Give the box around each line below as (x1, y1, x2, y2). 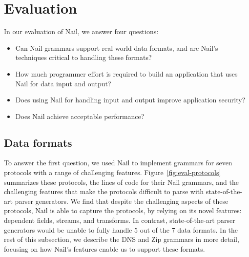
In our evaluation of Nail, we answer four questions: (4, 26, 159, 37)
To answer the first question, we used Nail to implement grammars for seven (4, 158, 232, 168)
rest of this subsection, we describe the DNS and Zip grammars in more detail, (4, 234, 239, 244)
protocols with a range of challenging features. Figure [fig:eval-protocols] (4, 167, 221, 178)
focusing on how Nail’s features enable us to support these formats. (4, 243, 205, 254)
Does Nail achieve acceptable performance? (15, 111, 145, 121)
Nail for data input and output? (15, 78, 111, 88)
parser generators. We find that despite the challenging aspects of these (15, 196, 228, 206)
